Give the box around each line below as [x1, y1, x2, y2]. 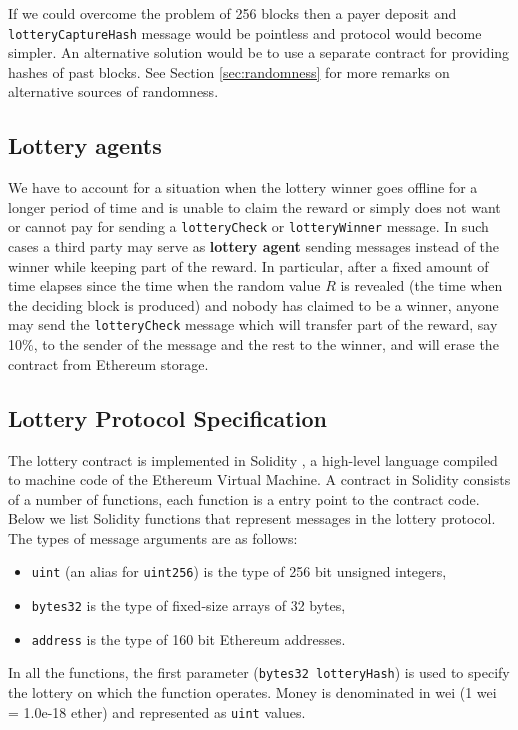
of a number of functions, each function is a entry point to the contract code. [8, 488, 480, 509]
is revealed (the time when [340, 275, 503, 296]
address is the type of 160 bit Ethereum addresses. [31, 628, 346, 649]
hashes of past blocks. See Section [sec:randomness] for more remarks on [8, 61, 450, 82]
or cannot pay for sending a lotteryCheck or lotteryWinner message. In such [8, 216, 489, 237]
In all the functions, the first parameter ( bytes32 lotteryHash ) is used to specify [8, 662, 510, 683]
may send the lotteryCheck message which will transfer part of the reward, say [8, 314, 498, 335]
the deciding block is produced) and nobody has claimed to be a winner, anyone [8, 294, 499, 315]
